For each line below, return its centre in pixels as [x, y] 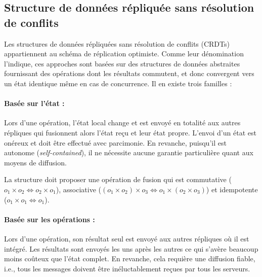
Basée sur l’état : [34, 103]
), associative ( [78, 189]
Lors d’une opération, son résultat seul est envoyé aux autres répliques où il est [127, 238]
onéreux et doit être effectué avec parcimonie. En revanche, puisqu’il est [115, 142]
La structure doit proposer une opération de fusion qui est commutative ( [118, 179]
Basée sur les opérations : [50, 219]
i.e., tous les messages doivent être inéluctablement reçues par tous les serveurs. [127, 268]
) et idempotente [232, 189]
